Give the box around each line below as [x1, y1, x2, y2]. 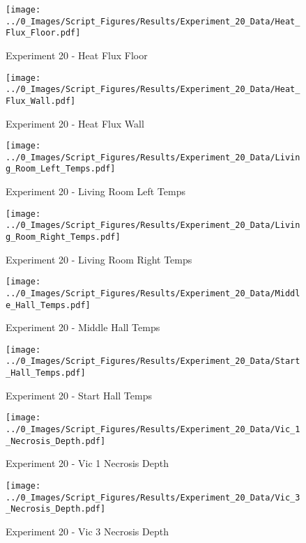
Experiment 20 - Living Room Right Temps [6, 252, 192, 266]
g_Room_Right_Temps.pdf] [6, 232, 121, 242]
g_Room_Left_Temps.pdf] [6, 164, 116, 174]
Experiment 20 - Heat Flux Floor [6, 47, 148, 62]
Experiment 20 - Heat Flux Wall [6, 116, 144, 130]
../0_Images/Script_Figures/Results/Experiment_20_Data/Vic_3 [6, 492, 300, 503]
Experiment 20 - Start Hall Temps [6, 388, 152, 402]
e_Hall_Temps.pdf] [6, 300, 91, 310]
